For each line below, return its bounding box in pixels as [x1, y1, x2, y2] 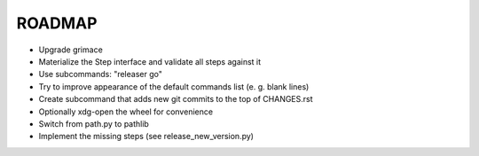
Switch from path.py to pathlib [38, 118, 150, 129]
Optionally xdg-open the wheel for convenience [38, 106, 213, 117]
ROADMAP [16, 13, 98, 33]
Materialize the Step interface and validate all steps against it [38, 56, 262, 66]
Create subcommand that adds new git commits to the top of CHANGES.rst [38, 94, 314, 105]
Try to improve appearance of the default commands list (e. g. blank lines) [38, 81, 310, 92]
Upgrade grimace [38, 44, 104, 55]
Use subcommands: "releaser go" [38, 69, 163, 80]
